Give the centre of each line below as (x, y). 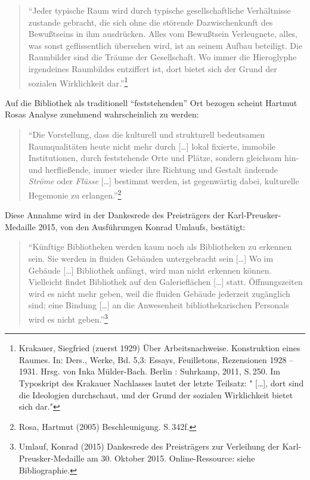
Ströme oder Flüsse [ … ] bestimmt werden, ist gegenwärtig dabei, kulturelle (164, 181)
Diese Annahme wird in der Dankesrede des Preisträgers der (115, 215)
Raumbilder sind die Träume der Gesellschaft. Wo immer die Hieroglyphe (162, 57)
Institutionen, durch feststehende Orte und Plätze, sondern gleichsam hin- (164, 158)
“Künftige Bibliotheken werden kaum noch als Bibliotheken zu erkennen (160, 247)
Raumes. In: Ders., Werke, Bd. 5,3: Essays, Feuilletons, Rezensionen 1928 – (156, 359)
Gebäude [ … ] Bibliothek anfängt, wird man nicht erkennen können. (150, 270)
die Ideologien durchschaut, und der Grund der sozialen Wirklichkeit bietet (156, 394)
